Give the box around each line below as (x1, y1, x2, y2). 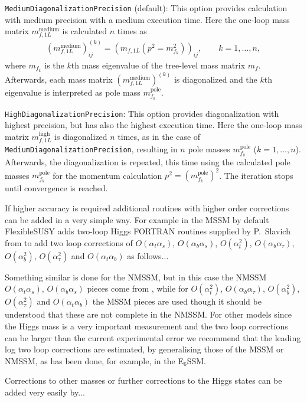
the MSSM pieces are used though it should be (92, 295, 262, 308)
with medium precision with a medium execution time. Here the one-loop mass (5, 13, 290, 25)
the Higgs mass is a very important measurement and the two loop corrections (5, 319, 288, 332)
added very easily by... (5, 385, 85, 398)
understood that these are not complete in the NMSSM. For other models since (5, 308, 292, 321)
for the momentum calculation (53, 169, 162, 181)
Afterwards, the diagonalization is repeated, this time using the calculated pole (5, 156, 290, 168)
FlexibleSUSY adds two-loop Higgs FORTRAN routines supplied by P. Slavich (5, 225, 290, 237)
